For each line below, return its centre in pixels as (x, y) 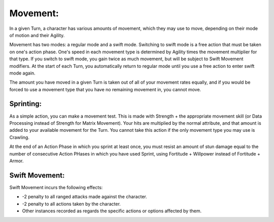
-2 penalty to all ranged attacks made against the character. (84, 197)
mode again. (22, 73)
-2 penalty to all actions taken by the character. (72, 204)
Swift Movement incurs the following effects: (56, 187)
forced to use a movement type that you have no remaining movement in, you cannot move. (105, 89)
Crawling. (20, 137)
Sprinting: (26, 104)
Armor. (16, 161)
